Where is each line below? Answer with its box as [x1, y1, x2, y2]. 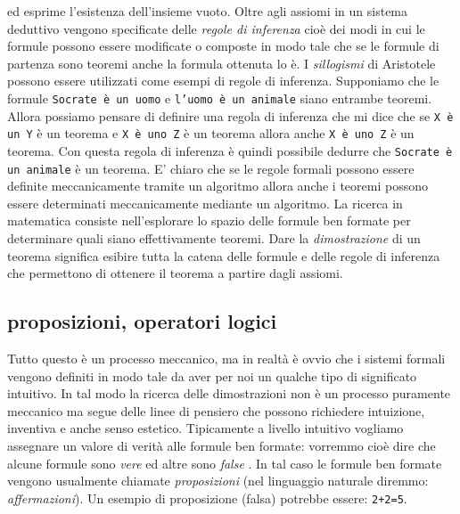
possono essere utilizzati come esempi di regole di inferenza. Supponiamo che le [7, 71, 439, 90]
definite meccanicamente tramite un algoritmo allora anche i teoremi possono [7, 176, 428, 195]
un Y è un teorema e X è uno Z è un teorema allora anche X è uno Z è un [7, 124, 415, 143]
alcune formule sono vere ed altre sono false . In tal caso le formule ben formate [7, 453, 442, 472]
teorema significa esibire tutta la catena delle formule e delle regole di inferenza [7, 246, 440, 265]
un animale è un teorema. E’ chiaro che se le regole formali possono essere [7, 159, 415, 177]
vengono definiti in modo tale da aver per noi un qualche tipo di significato [7, 366, 417, 385]
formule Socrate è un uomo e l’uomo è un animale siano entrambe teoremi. [7, 88, 432, 107]
